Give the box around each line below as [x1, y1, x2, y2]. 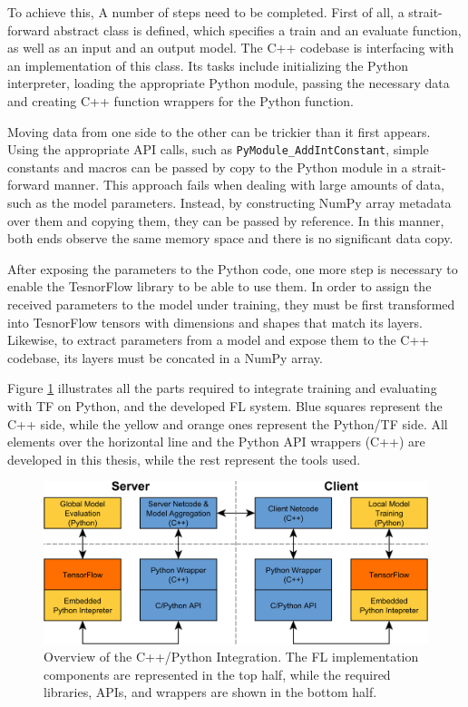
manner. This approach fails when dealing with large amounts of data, [54, 175, 444, 194]
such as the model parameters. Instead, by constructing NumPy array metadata [7, 193, 452, 211]
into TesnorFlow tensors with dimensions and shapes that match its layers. [7, 312, 423, 331]
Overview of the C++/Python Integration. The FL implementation [44, 647, 419, 666]
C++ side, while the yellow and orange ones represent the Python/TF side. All [7, 414, 448, 433]
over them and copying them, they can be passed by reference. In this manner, [7, 211, 444, 230]
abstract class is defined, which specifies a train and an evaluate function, [54, 20, 462, 39]
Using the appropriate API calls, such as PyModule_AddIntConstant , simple [7, 140, 429, 159]
